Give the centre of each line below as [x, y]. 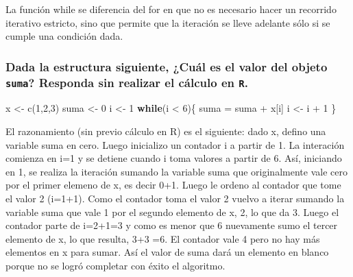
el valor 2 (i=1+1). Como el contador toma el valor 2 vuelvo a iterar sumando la [175, 198]
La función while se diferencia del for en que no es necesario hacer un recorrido [171, 9]
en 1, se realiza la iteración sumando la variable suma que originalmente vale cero [176, 171]
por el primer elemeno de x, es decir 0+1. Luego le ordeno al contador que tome [173, 185]
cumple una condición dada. [64, 36]
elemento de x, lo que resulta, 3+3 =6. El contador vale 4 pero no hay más [163, 238]
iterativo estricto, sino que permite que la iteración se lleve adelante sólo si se [168, 22]
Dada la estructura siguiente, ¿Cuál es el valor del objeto [167, 66]
